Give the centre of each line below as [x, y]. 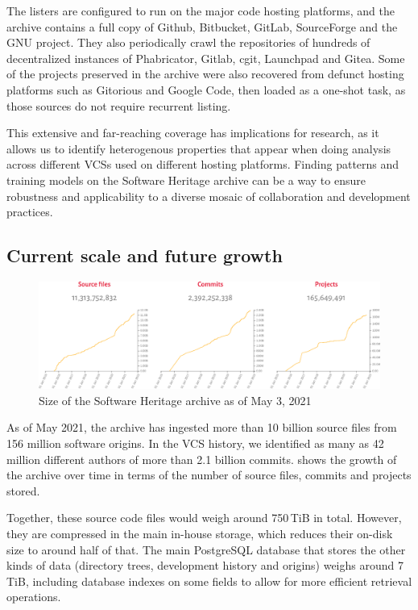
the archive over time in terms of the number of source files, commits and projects [209, 475]
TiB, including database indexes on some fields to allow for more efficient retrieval [209, 581]
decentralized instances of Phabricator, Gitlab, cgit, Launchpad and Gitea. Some [206, 58]
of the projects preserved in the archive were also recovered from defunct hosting [205, 74]
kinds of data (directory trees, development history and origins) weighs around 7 [205, 565]
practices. [30, 212]
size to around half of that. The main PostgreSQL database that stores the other [206, 549]
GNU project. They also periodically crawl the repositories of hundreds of [188, 42]
